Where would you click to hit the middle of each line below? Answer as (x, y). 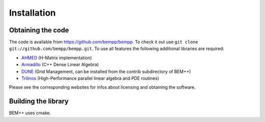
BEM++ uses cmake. (30, 113)
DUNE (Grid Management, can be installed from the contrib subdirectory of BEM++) (106, 72)
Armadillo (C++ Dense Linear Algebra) (60, 65)
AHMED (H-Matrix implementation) (57, 58)
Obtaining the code (39, 30)
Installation (32, 13)
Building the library (39, 101)
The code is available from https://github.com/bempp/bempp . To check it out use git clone (104, 42)
